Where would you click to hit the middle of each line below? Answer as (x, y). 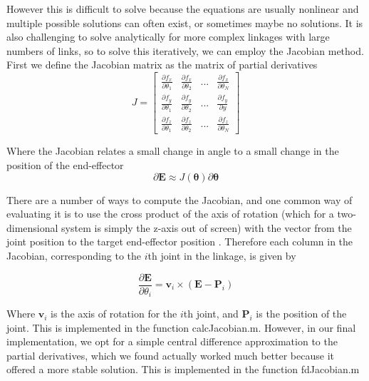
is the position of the (301, 314)
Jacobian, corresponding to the (74, 255)
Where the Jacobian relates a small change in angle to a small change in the (173, 151)
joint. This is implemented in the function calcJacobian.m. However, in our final (181, 327)
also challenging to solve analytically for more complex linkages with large (168, 37)
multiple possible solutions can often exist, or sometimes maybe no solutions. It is (185, 22)
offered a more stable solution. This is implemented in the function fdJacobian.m (183, 369)
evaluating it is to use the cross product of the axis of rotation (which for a (170, 214)
